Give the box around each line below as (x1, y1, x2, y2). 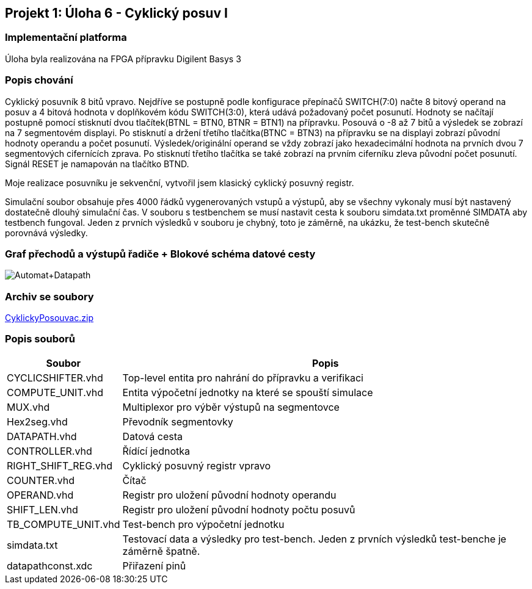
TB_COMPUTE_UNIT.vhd (7, 518, 120, 530)
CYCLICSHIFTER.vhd (7, 371, 103, 384)
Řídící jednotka (122, 444, 190, 457)
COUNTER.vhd (7, 474, 75, 486)
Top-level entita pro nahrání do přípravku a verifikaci (122, 371, 363, 384)
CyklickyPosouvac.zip (5, 313, 93, 323)
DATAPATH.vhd (7, 430, 77, 443)
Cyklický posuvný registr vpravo (122, 459, 271, 472)
